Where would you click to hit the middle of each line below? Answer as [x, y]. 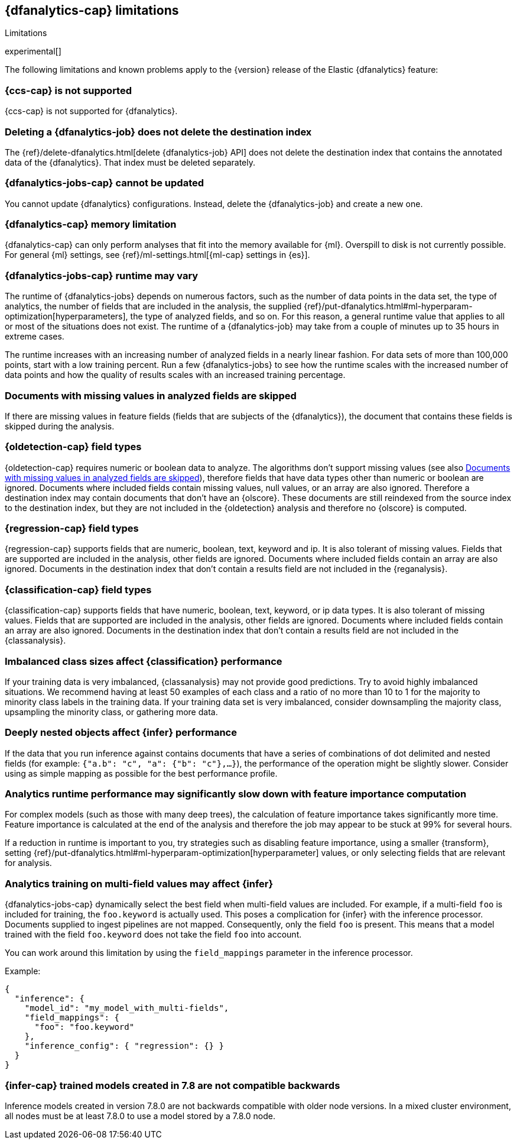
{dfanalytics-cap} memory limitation [91, 224]
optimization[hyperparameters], [66, 316]
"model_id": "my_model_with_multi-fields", [127, 1008]
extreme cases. [35, 337]
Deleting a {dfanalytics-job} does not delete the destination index [158, 132]
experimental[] [33, 51]
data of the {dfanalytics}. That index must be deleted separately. [130, 162]
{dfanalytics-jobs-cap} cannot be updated [105, 183]
